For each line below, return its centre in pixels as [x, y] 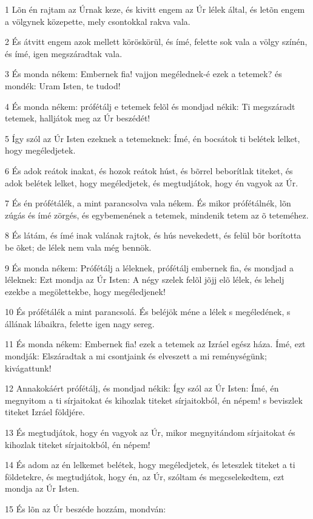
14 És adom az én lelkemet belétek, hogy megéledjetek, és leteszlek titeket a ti [150, 465]
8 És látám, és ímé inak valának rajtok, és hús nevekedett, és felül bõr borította [153, 235]
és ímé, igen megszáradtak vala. [64, 53]
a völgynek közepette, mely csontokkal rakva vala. [98, 21]
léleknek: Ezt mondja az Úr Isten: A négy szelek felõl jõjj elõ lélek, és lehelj [145, 280]
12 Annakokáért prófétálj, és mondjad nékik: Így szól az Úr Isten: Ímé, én [142, 388]
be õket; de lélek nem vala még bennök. [78, 247]
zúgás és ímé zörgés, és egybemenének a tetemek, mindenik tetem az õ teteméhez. [157, 215]
